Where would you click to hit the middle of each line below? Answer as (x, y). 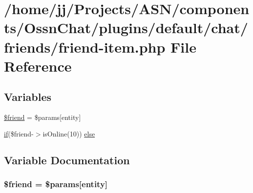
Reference (38, 66)
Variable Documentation (67, 160)
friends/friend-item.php (85, 47)
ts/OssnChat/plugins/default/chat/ (126, 28)
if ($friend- (19, 133)
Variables (28, 97)
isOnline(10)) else (69, 133)
